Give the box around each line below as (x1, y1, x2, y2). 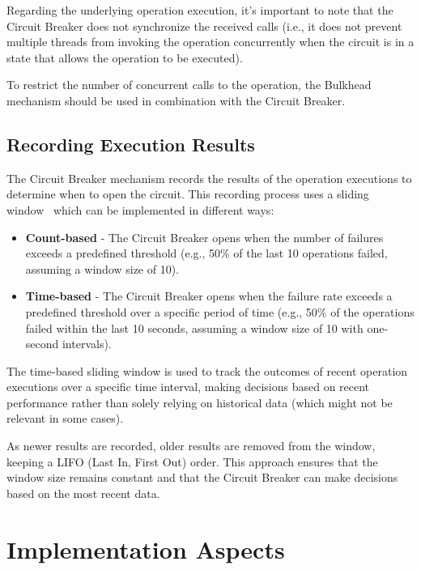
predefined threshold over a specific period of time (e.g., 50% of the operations (25, 303, 415, 320)
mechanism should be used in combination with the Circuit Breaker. (6, 91, 346, 108)
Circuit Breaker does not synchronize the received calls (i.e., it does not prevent (6, 17, 402, 34)
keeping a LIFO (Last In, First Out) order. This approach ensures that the (6, 453, 378, 470)
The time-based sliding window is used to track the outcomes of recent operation (6, 362, 408, 379)
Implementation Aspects (6, 532, 285, 565)
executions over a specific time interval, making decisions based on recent (6, 378, 370, 395)
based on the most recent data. (6, 484, 160, 501)
